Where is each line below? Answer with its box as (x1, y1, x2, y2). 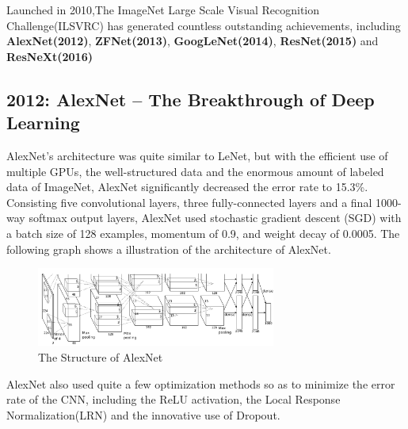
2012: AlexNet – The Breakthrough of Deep (6, 86, 375, 111)
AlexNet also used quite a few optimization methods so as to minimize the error (6, 375, 395, 392)
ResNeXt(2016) (6, 48, 93, 64)
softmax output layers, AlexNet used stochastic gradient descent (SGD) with (29, 209, 402, 226)
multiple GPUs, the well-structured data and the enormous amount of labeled (6, 163, 384, 179)
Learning (6, 110, 80, 135)
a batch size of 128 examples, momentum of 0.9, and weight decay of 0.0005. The (6, 224, 400, 241)
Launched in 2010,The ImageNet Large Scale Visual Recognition (6, 2, 320, 17)
